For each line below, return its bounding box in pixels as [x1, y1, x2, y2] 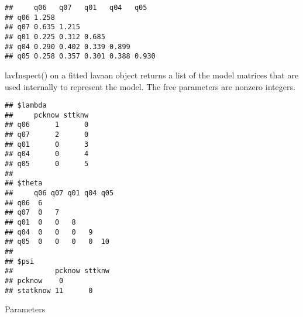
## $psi [5, 257, 35, 266]
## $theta [5, 179, 43, 188]
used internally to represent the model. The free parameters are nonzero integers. [5, 80, 295, 92]
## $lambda [5, 101, 47, 110]
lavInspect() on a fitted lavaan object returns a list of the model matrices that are [5, 68, 299, 81]
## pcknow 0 [5, 276, 64, 285]
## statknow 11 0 [5, 286, 93, 295]
